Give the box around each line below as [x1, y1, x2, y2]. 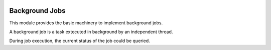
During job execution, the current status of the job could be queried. [9, 38, 150, 44]
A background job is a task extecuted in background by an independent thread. [9, 29, 173, 35]
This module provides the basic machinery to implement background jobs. [9, 20, 163, 26]
